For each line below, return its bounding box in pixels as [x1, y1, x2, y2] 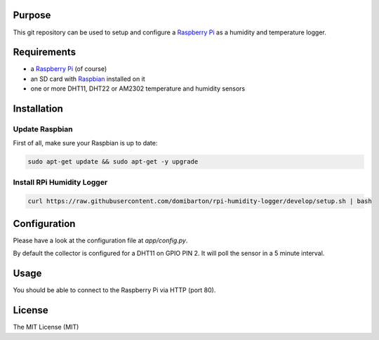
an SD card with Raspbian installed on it [30, 74, 145, 83]
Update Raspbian [13, 124, 73, 133]
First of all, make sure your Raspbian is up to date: [13, 139, 158, 148]
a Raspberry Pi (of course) [30, 65, 107, 73]
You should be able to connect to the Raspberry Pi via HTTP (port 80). [13, 286, 216, 294]
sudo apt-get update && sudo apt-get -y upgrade [27, 158, 199, 166]
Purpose [13, 9, 51, 21]
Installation [13, 103, 63, 115]
